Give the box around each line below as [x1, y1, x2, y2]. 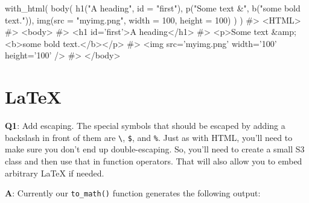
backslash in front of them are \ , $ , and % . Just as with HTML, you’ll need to [5, 131, 293, 143]
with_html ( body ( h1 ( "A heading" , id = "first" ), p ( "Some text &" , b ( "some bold [5, 2, 301, 14]
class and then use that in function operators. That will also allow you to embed [5, 154, 302, 167]
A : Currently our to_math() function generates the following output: [5, 187, 261, 199]
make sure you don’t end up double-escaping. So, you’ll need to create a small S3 [5, 143, 305, 155]
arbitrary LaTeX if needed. [5, 166, 104, 179]
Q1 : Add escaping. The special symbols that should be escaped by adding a [5, 119, 285, 132]
